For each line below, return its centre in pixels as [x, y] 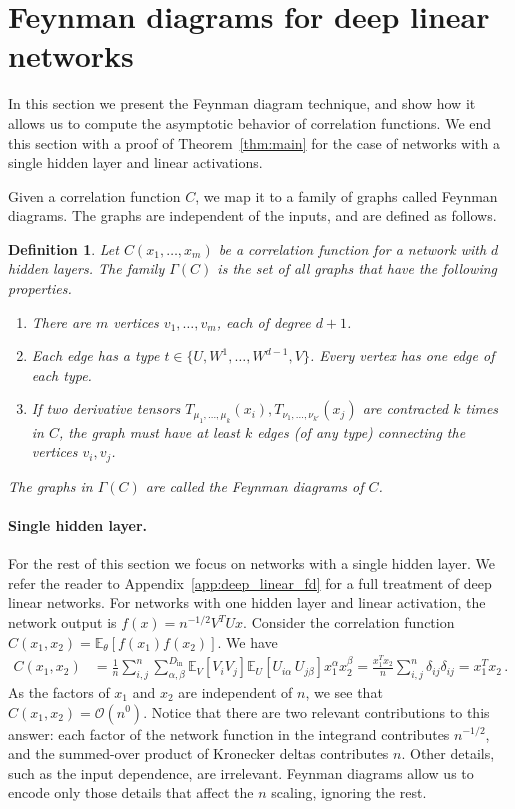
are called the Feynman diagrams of [254, 485]
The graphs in [50, 485]
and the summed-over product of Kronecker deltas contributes [198, 753]
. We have [247, 641]
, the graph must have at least [149, 431]
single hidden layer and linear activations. [135, 162]
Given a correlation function [94, 195]
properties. [40, 288]
